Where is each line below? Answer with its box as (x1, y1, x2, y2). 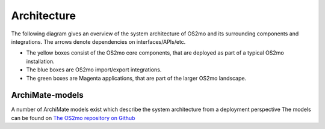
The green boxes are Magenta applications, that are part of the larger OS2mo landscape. (26, 74, 247, 82)
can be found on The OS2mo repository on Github (11, 114, 135, 121)
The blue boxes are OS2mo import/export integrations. (26, 66, 162, 73)
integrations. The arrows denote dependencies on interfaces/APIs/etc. (11, 38, 186, 45)
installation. (26, 58, 55, 65)
